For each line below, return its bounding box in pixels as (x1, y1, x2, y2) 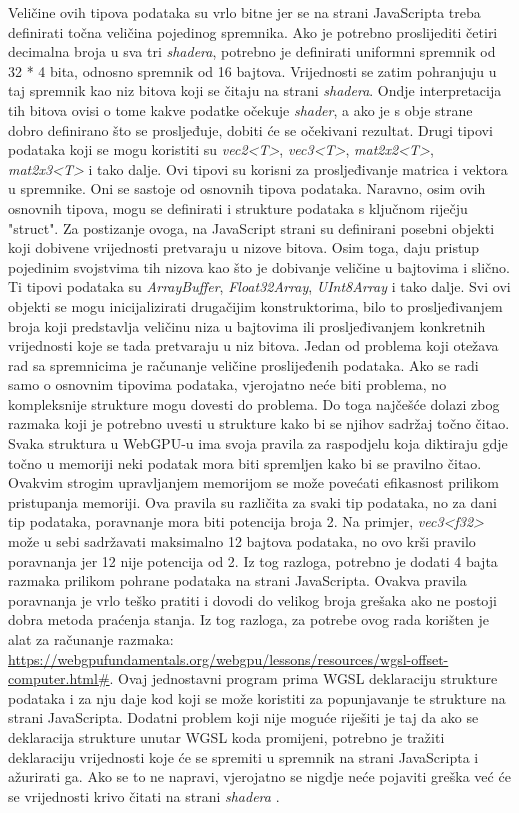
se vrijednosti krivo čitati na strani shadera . (8, 785, 280, 806)
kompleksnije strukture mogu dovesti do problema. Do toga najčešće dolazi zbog (8, 393, 500, 414)
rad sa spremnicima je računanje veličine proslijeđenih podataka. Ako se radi (8, 354, 479, 375)
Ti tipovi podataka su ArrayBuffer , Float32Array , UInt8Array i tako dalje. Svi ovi (8, 276, 511, 297)
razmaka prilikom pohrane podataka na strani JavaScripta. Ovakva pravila (8, 570, 467, 591)
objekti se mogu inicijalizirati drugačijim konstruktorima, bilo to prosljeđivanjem (8, 295, 503, 316)
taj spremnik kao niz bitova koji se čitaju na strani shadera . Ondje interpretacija (8, 80, 502, 101)
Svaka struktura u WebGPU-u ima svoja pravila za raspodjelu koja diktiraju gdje (8, 433, 508, 454)
